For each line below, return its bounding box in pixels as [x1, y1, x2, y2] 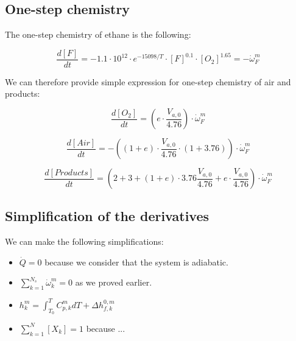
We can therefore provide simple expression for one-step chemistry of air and [5, 75, 291, 88]
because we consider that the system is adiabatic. [44, 255, 228, 268]
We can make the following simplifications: [5, 235, 164, 248]
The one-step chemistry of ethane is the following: [5, 28, 191, 41]
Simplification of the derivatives [5, 206, 210, 225]
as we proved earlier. [75, 276, 152, 289]
